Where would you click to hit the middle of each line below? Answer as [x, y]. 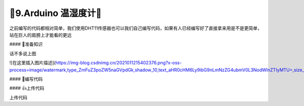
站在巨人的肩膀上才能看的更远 [41, 35]
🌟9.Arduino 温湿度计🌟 [55, 13]
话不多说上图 [23, 53]
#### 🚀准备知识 [26, 44]
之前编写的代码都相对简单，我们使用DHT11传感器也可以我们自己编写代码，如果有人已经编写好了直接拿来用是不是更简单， [136, 28]
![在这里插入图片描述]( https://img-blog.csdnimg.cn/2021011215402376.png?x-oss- [96, 63]
